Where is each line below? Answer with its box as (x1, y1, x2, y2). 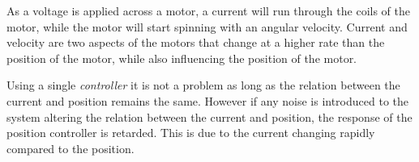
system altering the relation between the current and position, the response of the (6, 108, 413, 125)
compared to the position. (6, 139, 135, 156)
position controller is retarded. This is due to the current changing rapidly (6, 124, 375, 141)
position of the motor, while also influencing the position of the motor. (6, 49, 357, 66)
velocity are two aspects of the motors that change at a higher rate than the (6, 34, 385, 51)
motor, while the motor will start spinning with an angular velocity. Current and (6, 18, 408, 35)
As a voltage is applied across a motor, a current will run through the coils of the (6, 2, 410, 19)
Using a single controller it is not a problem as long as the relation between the (6, 77, 400, 93)
